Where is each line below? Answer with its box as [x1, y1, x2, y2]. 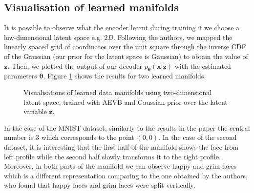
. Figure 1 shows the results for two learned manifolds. [43, 71, 206, 81]
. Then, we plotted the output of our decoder [7, 60, 142, 71]
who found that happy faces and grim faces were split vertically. [4, 180, 195, 190]
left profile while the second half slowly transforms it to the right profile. [4, 151, 221, 161]
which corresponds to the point [41, 132, 134, 142]
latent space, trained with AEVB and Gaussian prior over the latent [23, 96, 228, 107]
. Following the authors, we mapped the [113, 32, 233, 42]
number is [4, 132, 34, 142]
